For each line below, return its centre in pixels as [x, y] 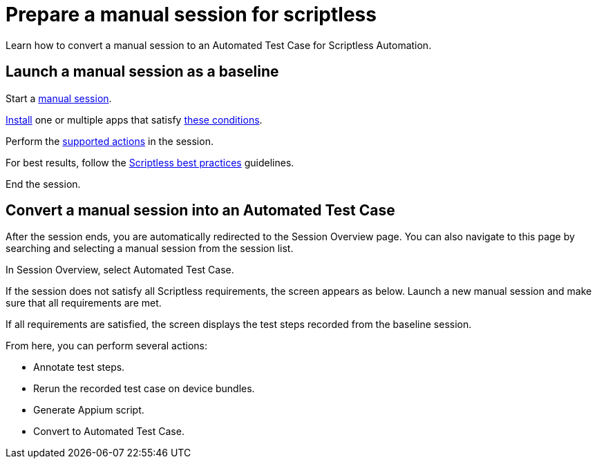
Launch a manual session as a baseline [142, 72]
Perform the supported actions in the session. [110, 141]
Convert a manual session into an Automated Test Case [200, 211]
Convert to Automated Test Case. [109, 432]
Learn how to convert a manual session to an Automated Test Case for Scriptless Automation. [219, 45]
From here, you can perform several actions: [107, 346]
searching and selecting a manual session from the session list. [150, 249]
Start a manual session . [59, 98]
